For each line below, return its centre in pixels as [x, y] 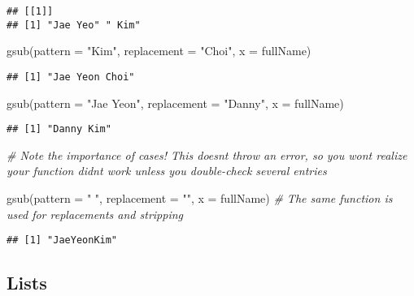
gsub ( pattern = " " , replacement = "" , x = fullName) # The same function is [200, 198]
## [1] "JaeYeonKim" [62, 240]
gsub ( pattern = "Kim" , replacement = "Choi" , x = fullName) [159, 51]
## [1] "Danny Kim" [59, 129]
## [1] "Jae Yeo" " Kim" [74, 25]
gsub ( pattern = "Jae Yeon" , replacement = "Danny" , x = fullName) [175, 103]
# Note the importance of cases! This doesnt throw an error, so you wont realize [207, 154]
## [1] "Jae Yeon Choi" [71, 77]
